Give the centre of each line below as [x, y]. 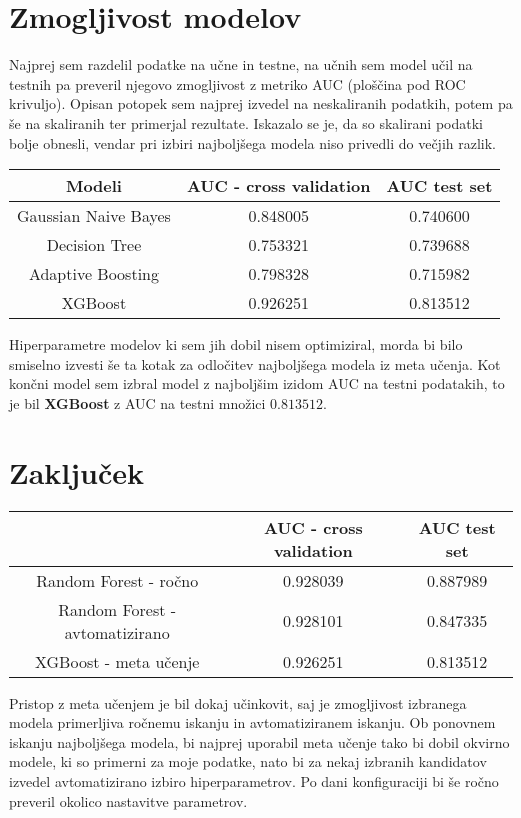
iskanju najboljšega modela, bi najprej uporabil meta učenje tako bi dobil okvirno [259, 741]
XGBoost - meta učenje [117, 661]
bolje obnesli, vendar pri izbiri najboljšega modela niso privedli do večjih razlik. [253, 142]
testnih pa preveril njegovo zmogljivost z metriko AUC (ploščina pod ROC [237, 83]
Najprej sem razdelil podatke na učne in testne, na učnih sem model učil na [241, 64]
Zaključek [77, 471]
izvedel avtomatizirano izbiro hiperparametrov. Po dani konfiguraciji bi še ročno [254, 780]
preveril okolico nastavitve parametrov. [128, 800]
